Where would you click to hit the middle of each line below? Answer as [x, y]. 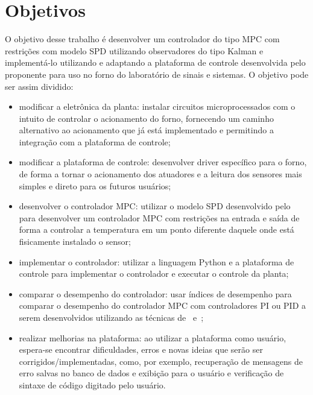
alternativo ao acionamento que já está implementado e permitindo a [146, 130]
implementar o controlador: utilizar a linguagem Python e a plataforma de [156, 261]
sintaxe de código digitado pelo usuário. [92, 384]
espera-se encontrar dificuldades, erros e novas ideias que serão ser [141, 349]
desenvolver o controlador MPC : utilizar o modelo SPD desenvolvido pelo [155, 206]
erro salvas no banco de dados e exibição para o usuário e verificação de [151, 373]
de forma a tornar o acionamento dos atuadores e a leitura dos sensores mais [160, 174]
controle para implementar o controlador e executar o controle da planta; [154, 273]
